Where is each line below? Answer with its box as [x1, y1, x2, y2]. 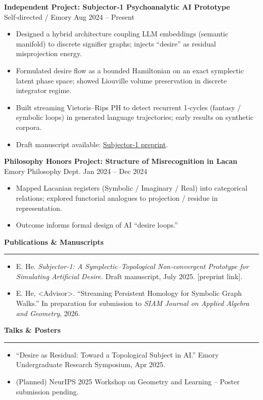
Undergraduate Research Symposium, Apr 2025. [16, 359, 165, 370]
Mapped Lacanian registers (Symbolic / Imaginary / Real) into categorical [16, 183, 248, 193]
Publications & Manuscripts [4, 236, 104, 247]
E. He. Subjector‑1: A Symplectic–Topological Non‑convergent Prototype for [16, 261, 249, 272]
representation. [16, 202, 62, 213]
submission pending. [16, 386, 79, 396]
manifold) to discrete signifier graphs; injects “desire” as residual [16, 38, 216, 49]
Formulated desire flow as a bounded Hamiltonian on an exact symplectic [16, 65, 244, 75]
